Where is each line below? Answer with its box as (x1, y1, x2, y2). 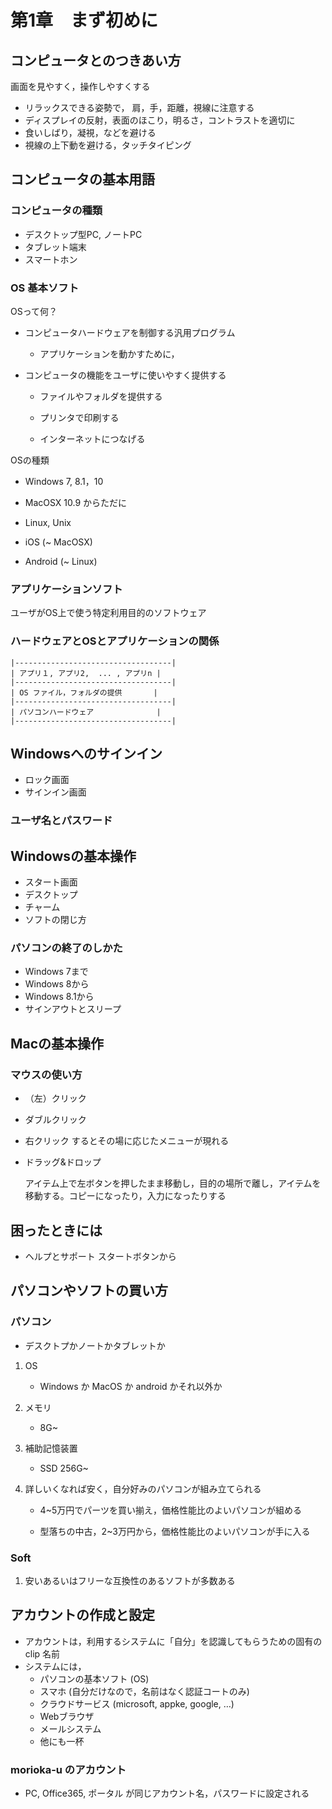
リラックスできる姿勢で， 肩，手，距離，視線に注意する (24, 102, 255, 113)
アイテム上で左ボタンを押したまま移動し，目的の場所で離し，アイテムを (24, 1177, 322, 1190)
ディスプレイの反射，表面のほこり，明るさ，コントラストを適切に (24, 114, 296, 126)
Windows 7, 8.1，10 (24, 475, 104, 487)
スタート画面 (24, 876, 78, 888)
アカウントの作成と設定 (10, 1607, 155, 1624)
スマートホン (24, 253, 78, 265)
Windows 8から (24, 978, 90, 990)
